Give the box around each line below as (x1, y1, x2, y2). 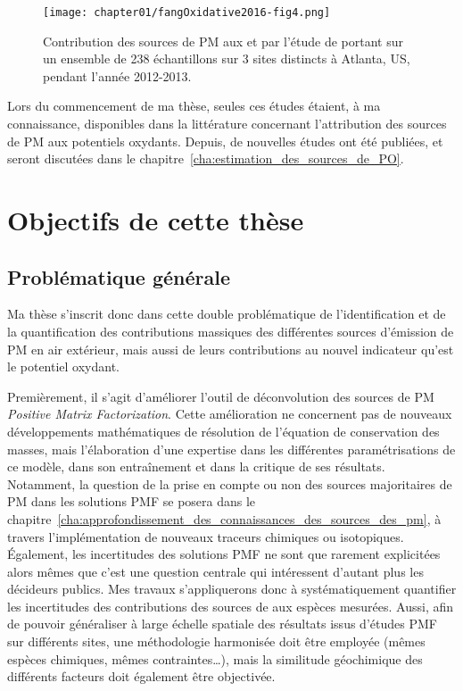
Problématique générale (7, 262, 231, 290)
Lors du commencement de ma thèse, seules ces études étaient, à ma (7, 96, 381, 115)
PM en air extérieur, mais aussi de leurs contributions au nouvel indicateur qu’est (7, 339, 454, 358)
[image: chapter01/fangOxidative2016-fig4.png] (43, 6, 331, 19)
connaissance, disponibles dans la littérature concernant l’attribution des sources (7, 114, 447, 133)
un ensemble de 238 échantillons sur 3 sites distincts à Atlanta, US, (43, 49, 410, 68)
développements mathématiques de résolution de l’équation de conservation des (7, 421, 440, 440)
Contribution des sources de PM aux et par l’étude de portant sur (43, 31, 404, 50)
